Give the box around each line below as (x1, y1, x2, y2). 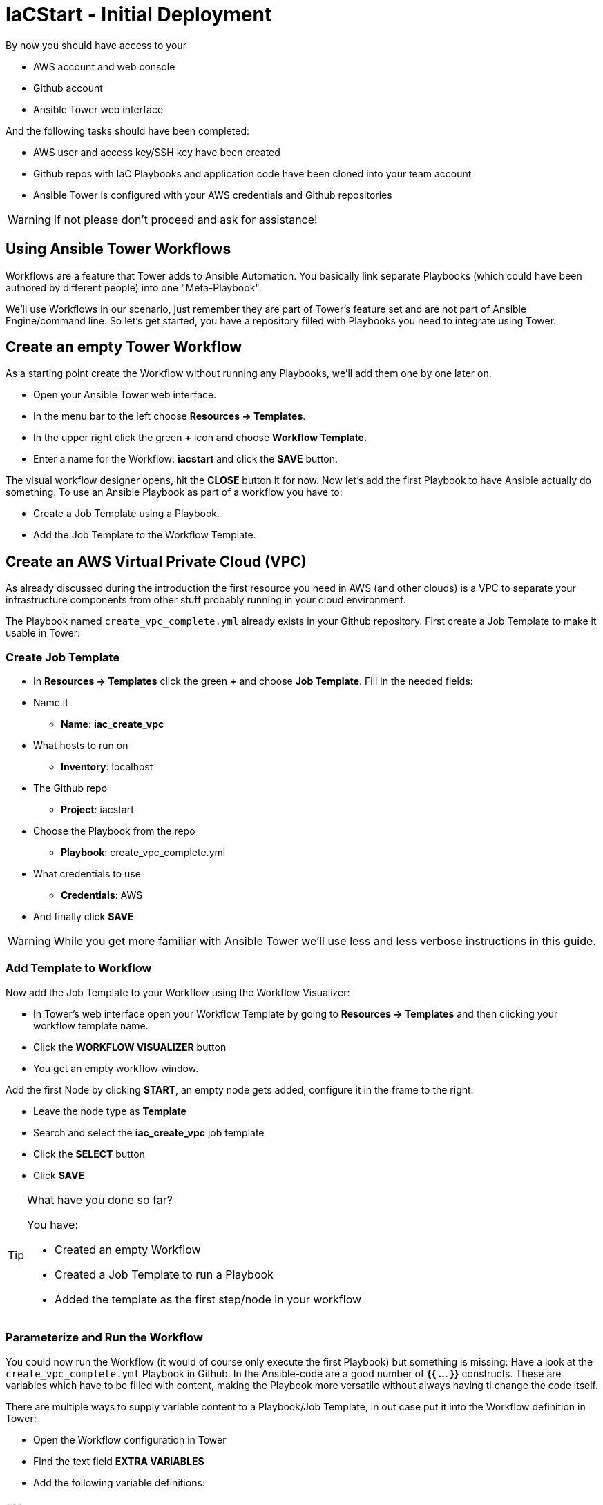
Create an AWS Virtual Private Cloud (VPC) (6, 552, 307, 570)
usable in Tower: (6, 627, 80, 639)
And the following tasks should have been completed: (6, 124, 250, 137)
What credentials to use (33, 868, 141, 880)
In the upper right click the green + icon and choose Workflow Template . (33, 431, 367, 444)
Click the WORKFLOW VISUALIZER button (33, 1040, 227, 1053)
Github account (33, 81, 103, 94)
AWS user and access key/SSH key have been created (33, 146, 280, 158)
